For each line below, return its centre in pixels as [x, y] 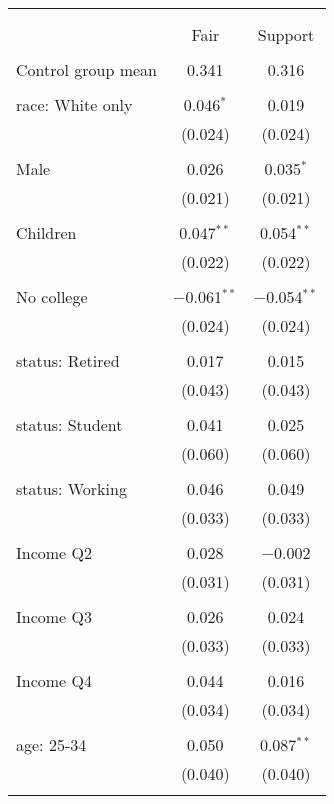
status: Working [71, 488]
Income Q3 [54, 616]
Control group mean [86, 69]
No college [52, 296]
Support [286, 34]
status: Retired [68, 360]
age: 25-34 [51, 744]
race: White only [74, 104]
